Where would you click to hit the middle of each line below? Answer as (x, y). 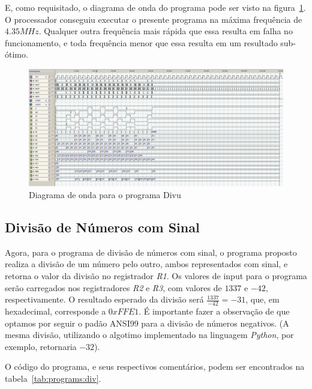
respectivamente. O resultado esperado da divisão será (104, 299)
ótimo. (16, 54)
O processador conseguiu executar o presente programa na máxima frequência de (154, 19)
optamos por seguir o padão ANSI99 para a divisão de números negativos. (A (147, 323)
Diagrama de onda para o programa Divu (105, 194)
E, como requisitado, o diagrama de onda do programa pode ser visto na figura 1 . (155, 7)
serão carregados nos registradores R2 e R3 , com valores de (113, 287)
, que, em (262, 299)
